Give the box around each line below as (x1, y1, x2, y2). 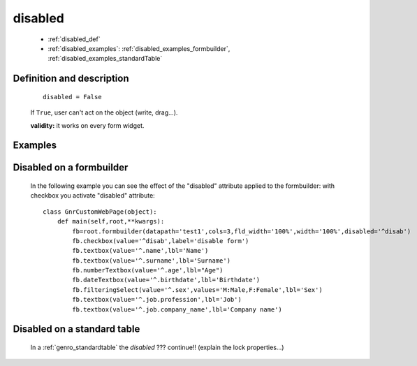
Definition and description (13, 73, 129, 85)
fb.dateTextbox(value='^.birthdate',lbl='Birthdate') (72, 276, 261, 284)
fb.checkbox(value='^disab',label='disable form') (72, 237, 249, 244)
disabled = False (43, 93, 102, 101)
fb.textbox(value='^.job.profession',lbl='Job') (72, 295, 242, 304)
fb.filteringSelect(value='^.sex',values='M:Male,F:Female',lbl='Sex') (72, 286, 323, 293)
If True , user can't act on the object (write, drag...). (30, 108, 178, 117)
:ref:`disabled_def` (47, 35, 101, 43)
